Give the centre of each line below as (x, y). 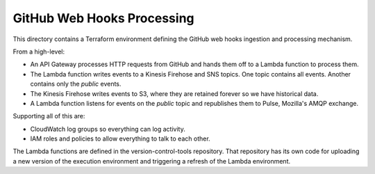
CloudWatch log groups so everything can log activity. (108, 129)
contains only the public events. (76, 84)
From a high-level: (39, 52)
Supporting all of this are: (49, 116)
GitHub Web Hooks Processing (103, 18)
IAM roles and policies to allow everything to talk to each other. (120, 139)
